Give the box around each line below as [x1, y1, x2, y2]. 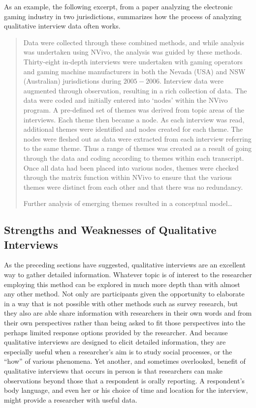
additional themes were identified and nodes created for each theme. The [23, 124, 243, 134]
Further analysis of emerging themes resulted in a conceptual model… [23, 198, 232, 208]
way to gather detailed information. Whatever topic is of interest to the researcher [4, 269, 252, 280]
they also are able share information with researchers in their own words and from [4, 308, 252, 318]
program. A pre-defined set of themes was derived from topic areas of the [23, 104, 244, 115]
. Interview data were [159, 76, 224, 86]
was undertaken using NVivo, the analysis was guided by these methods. [23, 47, 242, 57]
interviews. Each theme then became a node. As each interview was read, [23, 114, 245, 124]
